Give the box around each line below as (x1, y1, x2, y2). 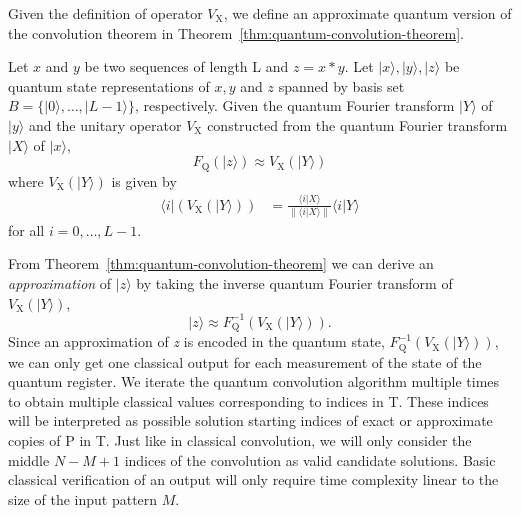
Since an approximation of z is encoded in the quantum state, (8, 331, 385, 352)
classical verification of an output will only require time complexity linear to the (8, 469, 499, 490)
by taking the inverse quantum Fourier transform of (136, 273, 453, 294)
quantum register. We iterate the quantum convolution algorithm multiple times (8, 371, 500, 392)
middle (8, 449, 50, 470)
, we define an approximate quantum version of (223, 3, 512, 23)
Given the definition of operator (8, 3, 203, 23)
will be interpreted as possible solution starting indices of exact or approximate (8, 410, 493, 431)
